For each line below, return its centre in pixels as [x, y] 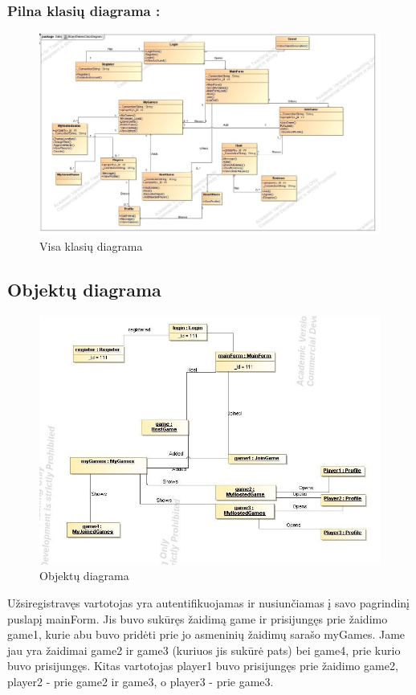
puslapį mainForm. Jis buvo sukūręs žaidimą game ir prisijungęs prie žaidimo [198, 618]
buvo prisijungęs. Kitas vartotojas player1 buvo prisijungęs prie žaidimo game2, [203, 666]
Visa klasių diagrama [91, 246]
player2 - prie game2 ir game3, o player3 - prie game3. [141, 681]
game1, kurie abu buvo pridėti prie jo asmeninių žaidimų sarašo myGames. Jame [206, 634]
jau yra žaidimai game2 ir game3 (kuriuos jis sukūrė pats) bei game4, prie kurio [204, 650]
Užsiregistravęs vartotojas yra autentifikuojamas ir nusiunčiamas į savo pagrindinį [208, 602]
